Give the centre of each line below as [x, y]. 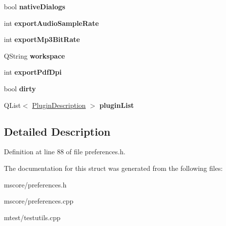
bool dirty [20, 88]
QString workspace [34, 55]
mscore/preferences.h [35, 184]
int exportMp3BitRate [42, 39]
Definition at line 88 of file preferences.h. [65, 152]
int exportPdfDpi [33, 72]
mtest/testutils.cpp [32, 217]
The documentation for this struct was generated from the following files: [113, 168]
